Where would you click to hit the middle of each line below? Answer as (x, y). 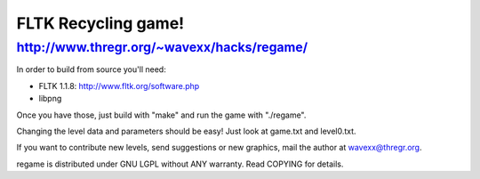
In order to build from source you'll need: (91, 69)
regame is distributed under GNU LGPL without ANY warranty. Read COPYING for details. (180, 164)
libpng (50, 99)
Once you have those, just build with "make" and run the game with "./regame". (161, 115)
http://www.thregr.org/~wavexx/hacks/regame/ (162, 47)
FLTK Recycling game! (100, 23)
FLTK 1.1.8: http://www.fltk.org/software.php (119, 85)
